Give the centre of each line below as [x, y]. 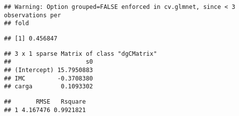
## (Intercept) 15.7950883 [48, 70]
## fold [17, 23]
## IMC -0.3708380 [48, 78]
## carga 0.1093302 [48, 87]
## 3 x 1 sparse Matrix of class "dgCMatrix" [80, 54]
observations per [33, 15]
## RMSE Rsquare [45, 101]
